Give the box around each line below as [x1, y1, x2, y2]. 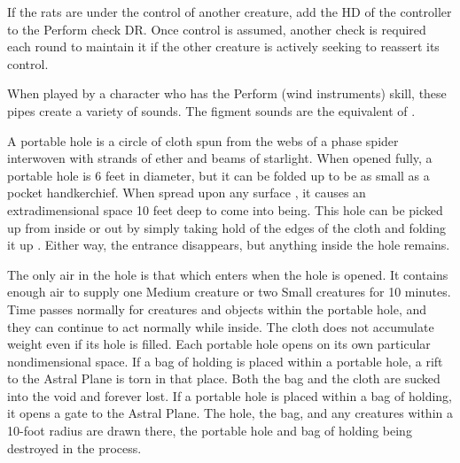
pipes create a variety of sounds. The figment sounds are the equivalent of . [7, 101, 416, 120]
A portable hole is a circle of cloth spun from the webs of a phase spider [7, 131, 399, 150]
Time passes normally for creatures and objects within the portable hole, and [7, 299, 427, 318]
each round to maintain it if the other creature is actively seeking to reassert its [7, 37, 440, 56]
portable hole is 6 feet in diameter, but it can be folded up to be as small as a [7, 166, 430, 184]
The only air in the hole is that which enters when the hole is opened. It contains [7, 265, 448, 283]
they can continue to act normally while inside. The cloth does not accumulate [7, 317, 434, 336]
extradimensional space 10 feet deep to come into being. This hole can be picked [7, 200, 443, 219]
